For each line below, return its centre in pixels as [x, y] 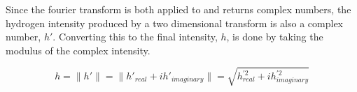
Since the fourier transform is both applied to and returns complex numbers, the [178, 9]
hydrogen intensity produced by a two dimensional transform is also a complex [174, 23]
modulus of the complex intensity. [78, 50]
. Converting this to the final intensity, [135, 37]
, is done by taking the [275, 37]
